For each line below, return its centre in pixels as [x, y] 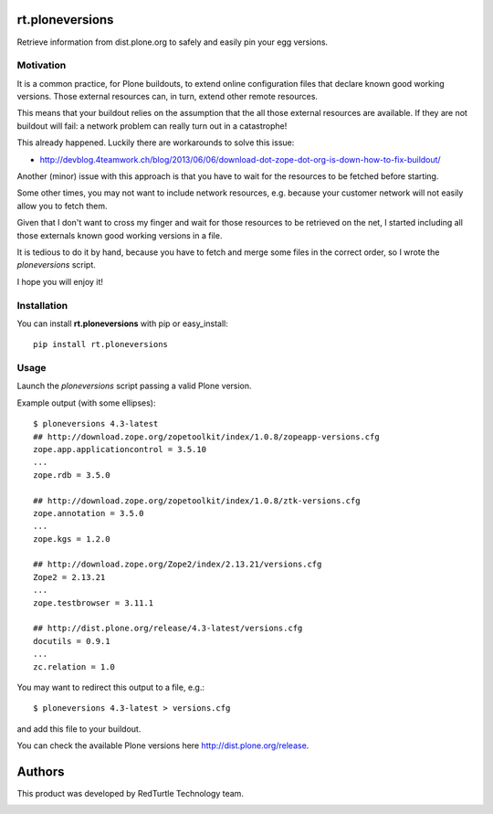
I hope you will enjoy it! [60, 281]
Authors [41, 772]
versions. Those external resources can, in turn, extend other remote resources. [168, 97]
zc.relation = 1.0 [74, 666]
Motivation [42, 66]
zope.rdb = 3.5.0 [72, 475]
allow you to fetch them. [63, 206]
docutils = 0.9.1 [72, 641]
